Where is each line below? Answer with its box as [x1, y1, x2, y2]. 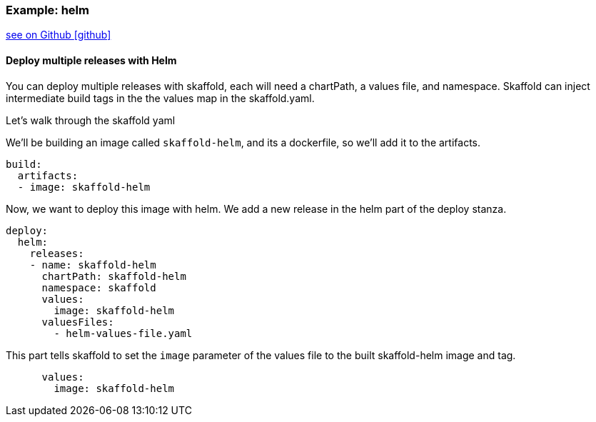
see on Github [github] [6, 29, 111, 41]
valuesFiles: [41, 316, 114, 328]
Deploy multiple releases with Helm [6, 54, 177, 66]
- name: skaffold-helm [29, 258, 156, 271]
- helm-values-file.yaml [54, 327, 193, 339]
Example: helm [6, 3, 89, 17]
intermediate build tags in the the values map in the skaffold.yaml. [6, 91, 315, 104]
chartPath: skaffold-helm [41, 270, 186, 282]
